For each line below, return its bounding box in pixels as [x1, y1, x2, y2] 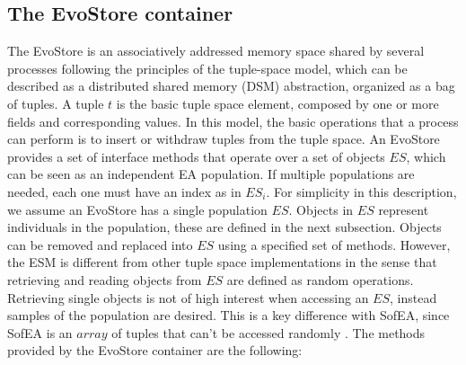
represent [378, 200, 429, 218]
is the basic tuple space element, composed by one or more [116, 93, 439, 112]
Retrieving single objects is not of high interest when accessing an [7, 288, 369, 307]
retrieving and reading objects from [7, 270, 202, 289]
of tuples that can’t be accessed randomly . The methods [111, 323, 426, 342]
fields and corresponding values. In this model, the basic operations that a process [7, 111, 459, 130]
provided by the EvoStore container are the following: [7, 341, 303, 360]
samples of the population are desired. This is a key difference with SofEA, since [7, 306, 450, 325]
